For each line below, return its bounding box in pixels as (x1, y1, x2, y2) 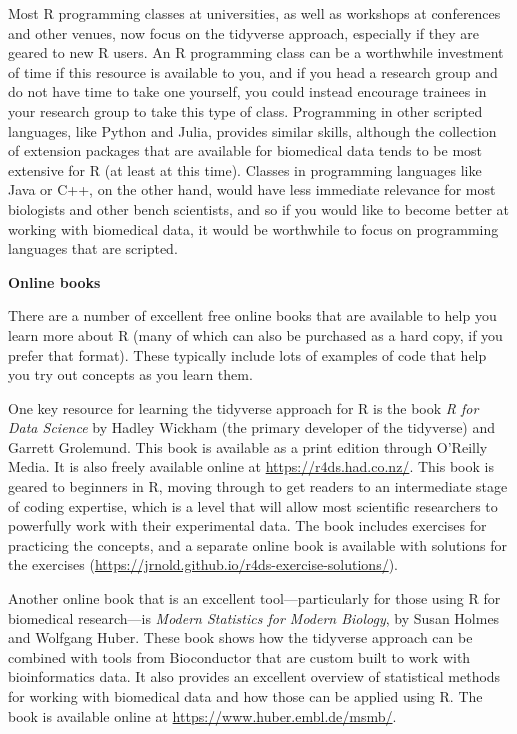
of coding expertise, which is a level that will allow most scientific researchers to (8, 495, 498, 516)
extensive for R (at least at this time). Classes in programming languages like (8, 159, 482, 180)
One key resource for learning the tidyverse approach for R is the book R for (8, 397, 479, 418)
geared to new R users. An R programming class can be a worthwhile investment (8, 42, 504, 63)
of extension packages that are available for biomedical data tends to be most (8, 140, 483, 161)
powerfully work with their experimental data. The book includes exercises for (8, 515, 487, 536)
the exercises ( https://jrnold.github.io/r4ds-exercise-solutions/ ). (8, 554, 399, 575)
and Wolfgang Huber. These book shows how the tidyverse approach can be (8, 627, 473, 648)
